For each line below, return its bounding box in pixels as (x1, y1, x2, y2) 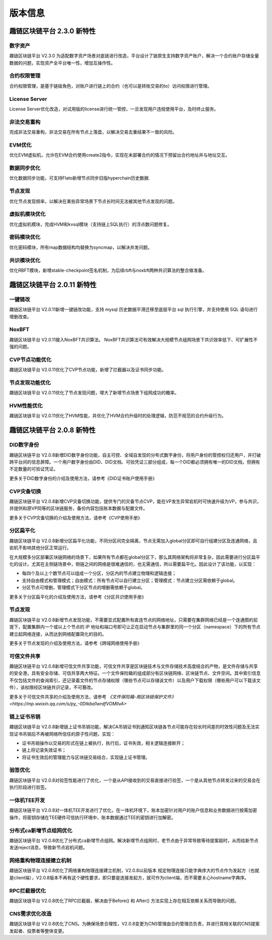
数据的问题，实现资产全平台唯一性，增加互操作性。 (9, 60, 115, 66)
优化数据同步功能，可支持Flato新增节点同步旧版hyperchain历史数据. (9, 175, 150, 181)
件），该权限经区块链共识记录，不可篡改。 (9, 684, 96, 690)
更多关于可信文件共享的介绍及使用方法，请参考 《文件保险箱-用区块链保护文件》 (9, 693, 176, 699)
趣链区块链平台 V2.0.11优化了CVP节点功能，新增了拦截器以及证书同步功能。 (9, 367, 166, 373)
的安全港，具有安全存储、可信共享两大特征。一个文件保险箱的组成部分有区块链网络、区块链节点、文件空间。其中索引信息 (9, 670, 261, 676)
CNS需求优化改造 (9, 910, 52, 917)
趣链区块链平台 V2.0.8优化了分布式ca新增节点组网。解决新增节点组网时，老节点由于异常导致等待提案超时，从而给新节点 (9, 837, 259, 843)
